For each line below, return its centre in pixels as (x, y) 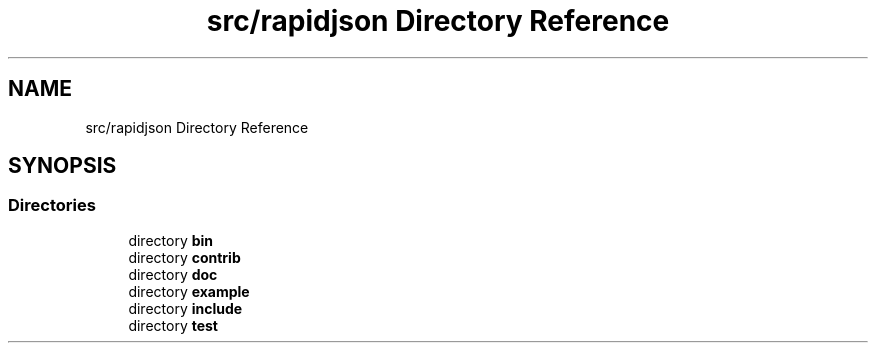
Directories (52, 205)
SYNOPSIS (62, 166)
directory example (189, 291)
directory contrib (184, 257)
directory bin (171, 240)
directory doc (173, 274)
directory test (173, 325)
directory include (185, 308)
